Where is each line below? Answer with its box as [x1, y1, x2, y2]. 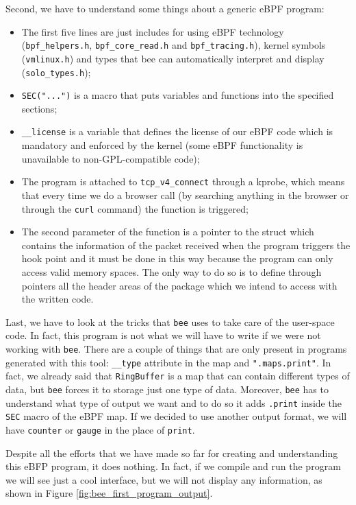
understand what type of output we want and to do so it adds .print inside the [5, 395, 342, 410]
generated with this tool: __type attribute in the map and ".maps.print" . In [5, 355, 331, 369]
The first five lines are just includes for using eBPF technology [21, 24, 284, 38]
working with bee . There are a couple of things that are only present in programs [5, 341, 347, 355]
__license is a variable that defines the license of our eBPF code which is [21, 124, 333, 139]
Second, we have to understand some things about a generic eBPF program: [5, 1, 325, 15]
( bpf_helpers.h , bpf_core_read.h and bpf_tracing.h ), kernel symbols [21, 38, 326, 52]
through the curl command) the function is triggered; [21, 201, 249, 215]
